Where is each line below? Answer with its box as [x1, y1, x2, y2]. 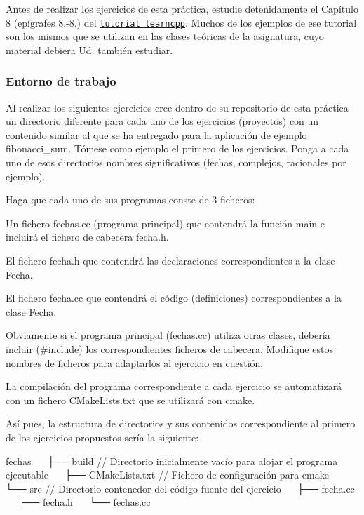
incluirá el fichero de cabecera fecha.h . [6, 229, 169, 244]
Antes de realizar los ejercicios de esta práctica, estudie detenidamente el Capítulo [6, 1, 358, 15]
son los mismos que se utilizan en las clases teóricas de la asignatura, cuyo [6, 29, 324, 44]
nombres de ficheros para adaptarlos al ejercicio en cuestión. [6, 355, 264, 370]
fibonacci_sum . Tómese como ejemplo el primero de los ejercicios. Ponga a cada [6, 141, 349, 156]
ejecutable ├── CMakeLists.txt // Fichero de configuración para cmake [6, 467, 329, 482]
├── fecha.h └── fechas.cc [18, 495, 151, 509]
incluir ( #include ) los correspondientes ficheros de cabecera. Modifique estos [6, 341, 333, 356]
